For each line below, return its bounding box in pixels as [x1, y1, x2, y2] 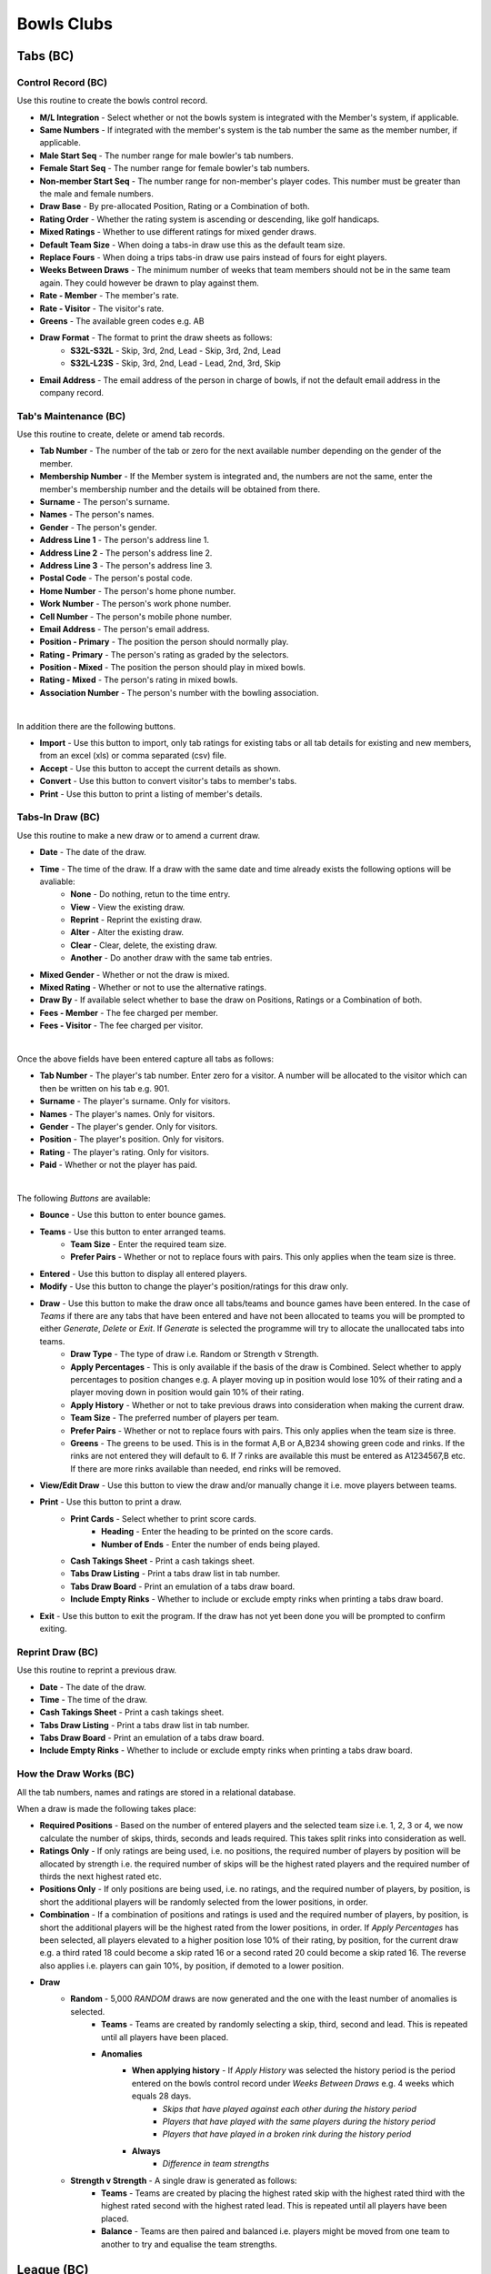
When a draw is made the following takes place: [16, 1804, 196, 1815]
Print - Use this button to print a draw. [39, 1496, 182, 1507]
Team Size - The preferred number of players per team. [70, 1413, 279, 1424]
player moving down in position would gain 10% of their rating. [70, 1387, 305, 1398]
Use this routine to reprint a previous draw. [16, 1665, 177, 1675]
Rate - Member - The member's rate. [39, 290, 179, 301]
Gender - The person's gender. [39, 521, 157, 532]
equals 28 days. [132, 2090, 192, 2101]
